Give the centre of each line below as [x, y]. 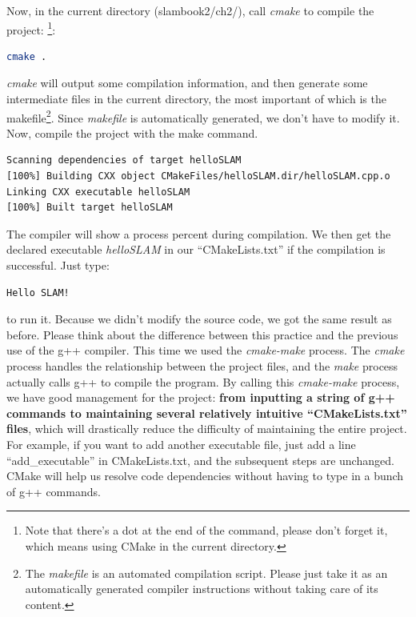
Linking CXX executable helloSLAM [98, 192]
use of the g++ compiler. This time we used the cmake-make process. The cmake [206, 350]
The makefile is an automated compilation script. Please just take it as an [206, 573]
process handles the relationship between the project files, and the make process [202, 366]
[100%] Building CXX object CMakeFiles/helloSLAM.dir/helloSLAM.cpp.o [198, 176]
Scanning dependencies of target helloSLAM [124, 160]
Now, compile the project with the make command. [132, 132]
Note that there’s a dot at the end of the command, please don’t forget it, [206, 530]
